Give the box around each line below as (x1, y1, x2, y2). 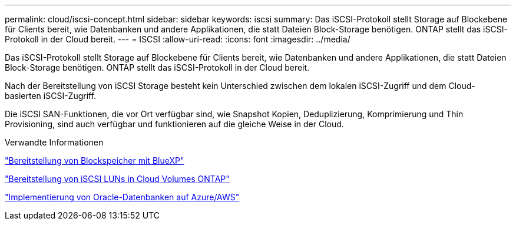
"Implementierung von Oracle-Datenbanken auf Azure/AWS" (5, 192, 240, 202)
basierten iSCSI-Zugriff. (5, 91, 97, 101)
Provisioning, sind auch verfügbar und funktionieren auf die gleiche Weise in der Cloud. (5, 119, 344, 129)
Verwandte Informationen (5, 137, 104, 147)
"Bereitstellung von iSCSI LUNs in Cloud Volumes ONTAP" (5, 174, 230, 184)
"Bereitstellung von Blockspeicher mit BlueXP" (5, 155, 184, 166)
